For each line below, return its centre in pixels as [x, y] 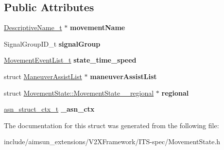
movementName [98, 27]
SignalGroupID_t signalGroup [52, 43]
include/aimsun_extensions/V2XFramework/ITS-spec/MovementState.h [112, 142]
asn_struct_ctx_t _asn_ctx [49, 109]
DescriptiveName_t [33, 27]
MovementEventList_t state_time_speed [70, 60]
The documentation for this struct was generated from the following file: [112, 125]
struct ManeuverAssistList [43, 76]
